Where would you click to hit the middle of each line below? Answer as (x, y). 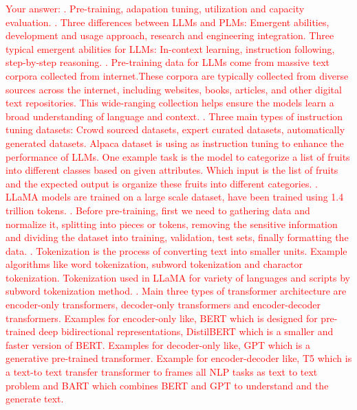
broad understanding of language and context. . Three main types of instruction (174, 116)
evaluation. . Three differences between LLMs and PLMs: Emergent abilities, (167, 22)
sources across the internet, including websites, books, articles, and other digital (174, 89)
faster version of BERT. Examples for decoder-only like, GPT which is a (158, 344)
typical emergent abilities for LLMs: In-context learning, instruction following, (170, 48)
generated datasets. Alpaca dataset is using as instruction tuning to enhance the (175, 143)
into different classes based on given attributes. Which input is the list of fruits (172, 170)
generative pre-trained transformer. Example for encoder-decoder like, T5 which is (179, 358)
